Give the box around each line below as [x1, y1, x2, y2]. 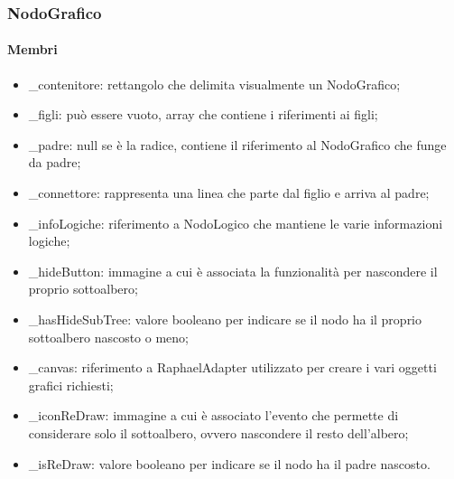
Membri [7, 40, 58, 59]
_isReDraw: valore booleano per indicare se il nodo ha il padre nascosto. [28, 454, 431, 473]
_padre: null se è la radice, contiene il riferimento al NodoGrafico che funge [28, 135, 447, 154]
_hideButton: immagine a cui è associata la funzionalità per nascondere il [28, 261, 438, 280]
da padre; [28, 153, 81, 172]
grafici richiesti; [28, 375, 114, 394]
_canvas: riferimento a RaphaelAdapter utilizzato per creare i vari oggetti [28, 358, 437, 377]
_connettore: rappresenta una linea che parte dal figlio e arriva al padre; [28, 183, 430, 202]
